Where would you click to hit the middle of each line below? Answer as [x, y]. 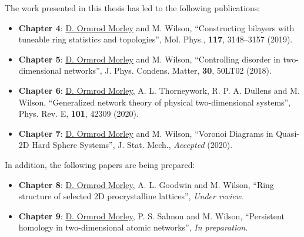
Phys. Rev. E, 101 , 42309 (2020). [78, 113]
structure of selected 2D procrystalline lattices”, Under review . [131, 196]
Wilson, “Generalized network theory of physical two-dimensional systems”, [155, 102]
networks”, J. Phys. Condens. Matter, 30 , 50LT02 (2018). [168, 70]
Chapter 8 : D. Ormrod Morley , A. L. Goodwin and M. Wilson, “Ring [146, 184]
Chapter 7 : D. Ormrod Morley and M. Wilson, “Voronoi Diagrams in [146, 133]
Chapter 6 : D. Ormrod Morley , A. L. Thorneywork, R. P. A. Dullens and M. [159, 90]
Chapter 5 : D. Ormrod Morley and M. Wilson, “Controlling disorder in [149, 59]
